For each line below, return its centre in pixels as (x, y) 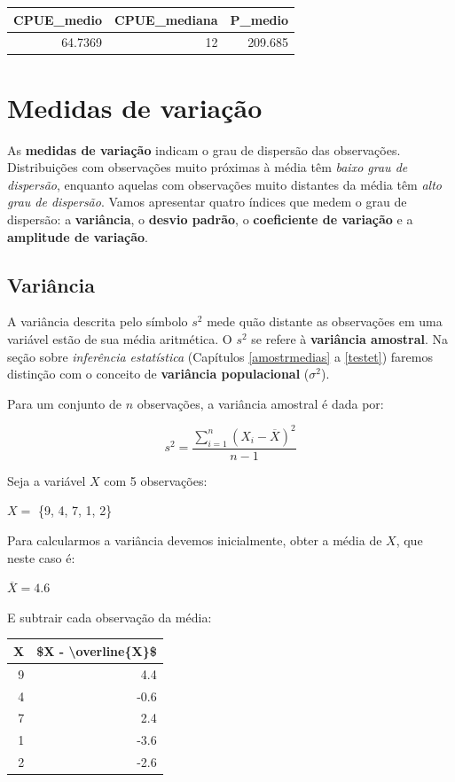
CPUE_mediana (166, 19)
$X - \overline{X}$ (97, 650)
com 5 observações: (156, 480)
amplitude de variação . (78, 236)
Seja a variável (47, 480)
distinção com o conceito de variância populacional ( (158, 374)
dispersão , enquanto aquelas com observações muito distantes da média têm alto (224, 184)
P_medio (259, 19)
